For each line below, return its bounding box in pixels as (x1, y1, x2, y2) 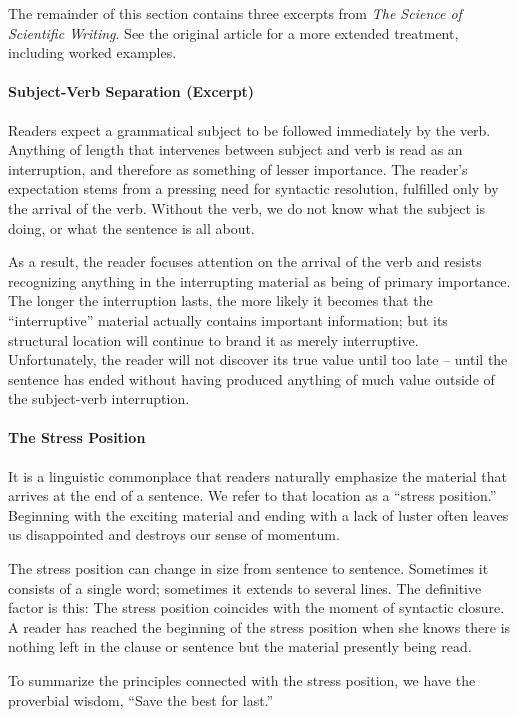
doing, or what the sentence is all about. (8, 217, 255, 238)
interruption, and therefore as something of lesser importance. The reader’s (8, 158, 468, 179)
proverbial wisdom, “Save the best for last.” (8, 689, 274, 710)
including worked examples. (8, 42, 177, 63)
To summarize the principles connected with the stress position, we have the (8, 670, 476, 691)
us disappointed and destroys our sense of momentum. (8, 524, 340, 545)
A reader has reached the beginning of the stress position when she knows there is (8, 616, 511, 637)
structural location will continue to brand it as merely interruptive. (8, 329, 419, 350)
